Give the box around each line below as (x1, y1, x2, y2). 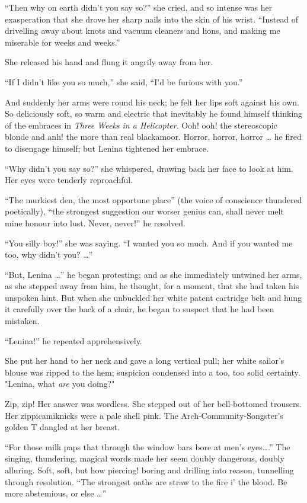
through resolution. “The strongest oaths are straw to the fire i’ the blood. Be (5, 475, 287, 488)
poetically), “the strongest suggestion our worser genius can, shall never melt (5, 205, 284, 217)
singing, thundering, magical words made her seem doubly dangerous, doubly (5, 452, 284, 464)
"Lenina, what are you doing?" (5, 377, 115, 390)
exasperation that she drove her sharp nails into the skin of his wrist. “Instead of (5, 12, 299, 25)
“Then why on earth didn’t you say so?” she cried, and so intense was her (5, 1, 273, 13)
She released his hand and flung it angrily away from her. (5, 56, 213, 68)
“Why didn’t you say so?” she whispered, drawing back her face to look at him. (5, 162, 293, 174)
